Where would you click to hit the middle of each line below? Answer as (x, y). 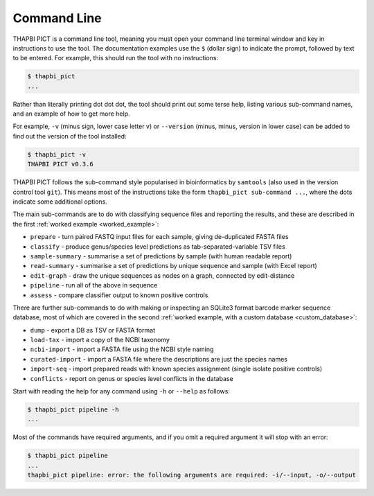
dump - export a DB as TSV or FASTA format (93, 330)
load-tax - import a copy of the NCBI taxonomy (100, 340)
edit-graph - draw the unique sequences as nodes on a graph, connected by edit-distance (162, 275)
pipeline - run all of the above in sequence (94, 285)
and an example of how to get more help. (71, 114)
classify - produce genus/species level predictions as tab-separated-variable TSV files (158, 247)
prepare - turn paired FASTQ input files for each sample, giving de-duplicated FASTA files (159, 237)
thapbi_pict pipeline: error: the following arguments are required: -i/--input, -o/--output (192, 475)
